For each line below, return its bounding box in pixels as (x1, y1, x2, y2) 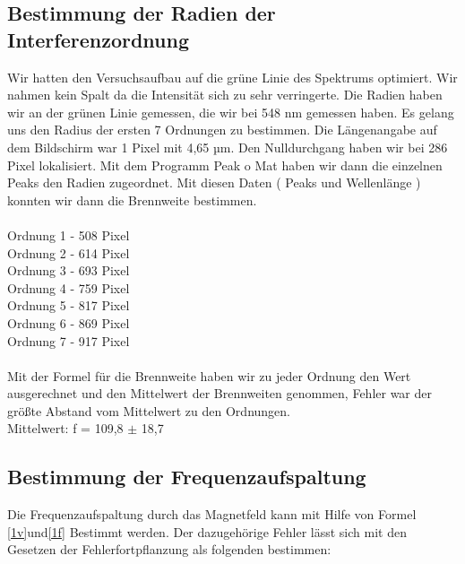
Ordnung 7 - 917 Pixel (7, 331, 130, 350)
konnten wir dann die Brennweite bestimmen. (7, 190, 257, 209)
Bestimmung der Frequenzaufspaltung (7, 463, 366, 490)
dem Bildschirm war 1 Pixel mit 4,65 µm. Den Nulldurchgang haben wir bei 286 (7, 137, 448, 156)
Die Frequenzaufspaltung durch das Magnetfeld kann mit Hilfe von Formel (7, 505, 417, 524)
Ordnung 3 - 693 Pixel (7, 261, 130, 280)
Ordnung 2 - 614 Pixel (7, 243, 130, 262)
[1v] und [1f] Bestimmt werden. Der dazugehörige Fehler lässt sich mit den (7, 522, 407, 541)
